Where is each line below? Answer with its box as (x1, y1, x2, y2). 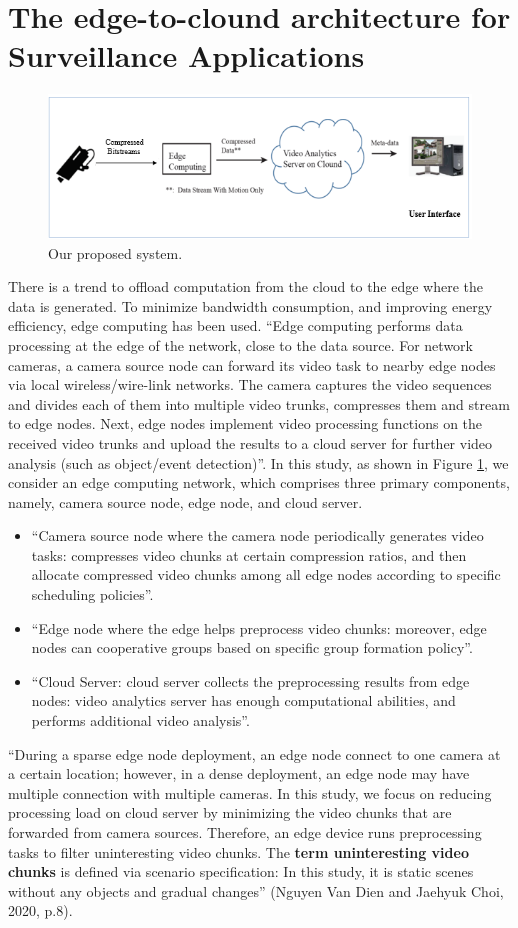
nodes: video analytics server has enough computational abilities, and (31, 690, 456, 711)
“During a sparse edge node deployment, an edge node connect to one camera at (8, 743, 501, 764)
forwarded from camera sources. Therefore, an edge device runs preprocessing (8, 822, 482, 842)
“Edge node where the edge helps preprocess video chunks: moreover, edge (31, 617, 487, 638)
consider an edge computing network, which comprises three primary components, (8, 472, 510, 493)
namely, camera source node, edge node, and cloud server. (8, 491, 363, 512)
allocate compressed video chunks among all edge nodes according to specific (31, 564, 501, 585)
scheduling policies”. (31, 584, 154, 605)
